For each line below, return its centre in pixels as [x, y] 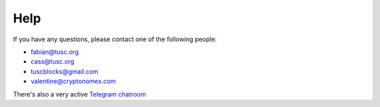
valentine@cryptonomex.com [73, 81]
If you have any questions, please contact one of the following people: [115, 39]
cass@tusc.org [52, 62]
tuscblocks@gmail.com [64, 71]
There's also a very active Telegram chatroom [80, 94]
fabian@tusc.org [55, 52]
